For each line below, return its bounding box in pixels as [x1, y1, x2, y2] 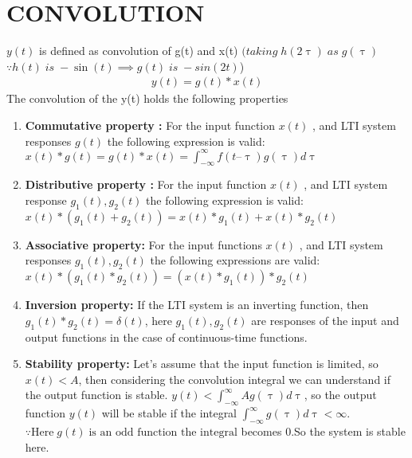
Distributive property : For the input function [25, 176, 267, 193]
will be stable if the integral [101, 405, 237, 421]
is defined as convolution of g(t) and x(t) [39, 42, 238, 59]
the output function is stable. [25, 386, 168, 403]
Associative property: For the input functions [25, 236, 262, 252]
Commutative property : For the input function [25, 116, 276, 133]
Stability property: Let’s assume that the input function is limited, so [25, 355, 379, 372]
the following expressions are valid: [150, 252, 320, 268]
